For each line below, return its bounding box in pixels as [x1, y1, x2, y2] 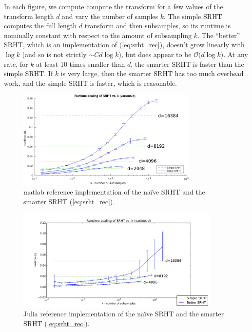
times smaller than [69, 59, 125, 69]
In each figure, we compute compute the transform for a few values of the [4, 1, 223, 11]
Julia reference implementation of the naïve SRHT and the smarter [23, 309, 224, 319]
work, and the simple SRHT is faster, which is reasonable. [4, 78, 177, 88]
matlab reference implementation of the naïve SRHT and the [23, 187, 205, 197]
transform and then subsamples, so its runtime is [84, 20, 231, 31]
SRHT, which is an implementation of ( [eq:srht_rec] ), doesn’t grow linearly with [4, 39, 245, 50]
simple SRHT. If [4, 68, 53, 78]
